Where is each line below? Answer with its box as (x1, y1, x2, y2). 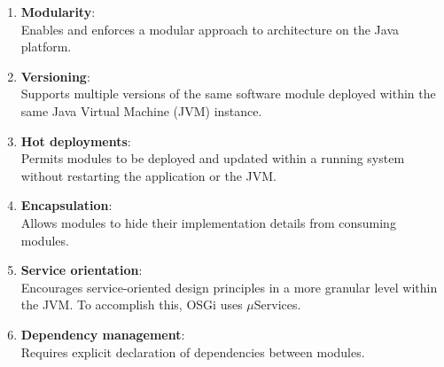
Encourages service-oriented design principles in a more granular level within (20, 277, 438, 296)
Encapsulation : (20, 196, 113, 215)
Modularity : (20, 3, 96, 20)
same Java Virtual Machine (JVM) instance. (20, 101, 262, 120)
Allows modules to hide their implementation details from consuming (20, 213, 396, 231)
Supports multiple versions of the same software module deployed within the (20, 84, 436, 103)
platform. (20, 37, 72, 56)
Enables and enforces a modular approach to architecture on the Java (20, 20, 399, 38)
